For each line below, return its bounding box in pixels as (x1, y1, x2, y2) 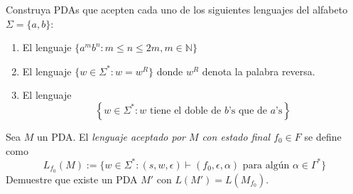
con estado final (202, 129, 271, 144)
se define (304, 129, 342, 144)
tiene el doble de (149, 105, 222, 116)
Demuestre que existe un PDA (6, 171, 138, 186)
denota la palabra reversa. (202, 63, 315, 78)
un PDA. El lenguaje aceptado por (36, 129, 185, 144)
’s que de (228, 105, 268, 116)
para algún (242, 160, 290, 171)
